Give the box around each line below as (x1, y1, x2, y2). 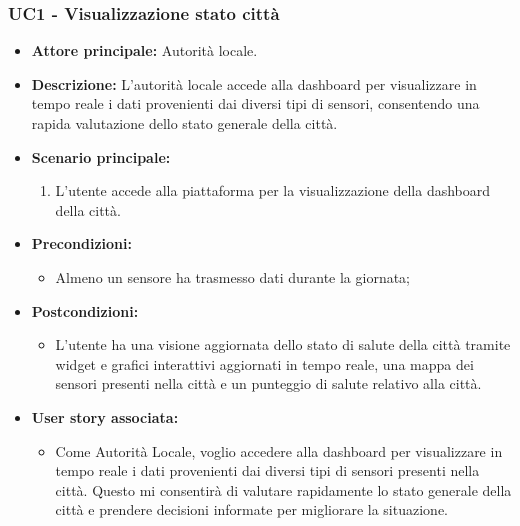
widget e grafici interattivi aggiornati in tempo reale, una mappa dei (55, 353, 474, 374)
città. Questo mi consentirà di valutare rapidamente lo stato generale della (55, 479, 512, 500)
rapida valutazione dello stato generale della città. (31, 113, 338, 133)
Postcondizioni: (31, 300, 139, 321)
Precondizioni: (31, 233, 132, 254)
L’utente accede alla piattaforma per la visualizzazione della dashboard (55, 180, 491, 201)
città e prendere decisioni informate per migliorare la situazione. (55, 499, 448, 520)
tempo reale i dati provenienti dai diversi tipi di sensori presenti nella (55, 460, 480, 481)
